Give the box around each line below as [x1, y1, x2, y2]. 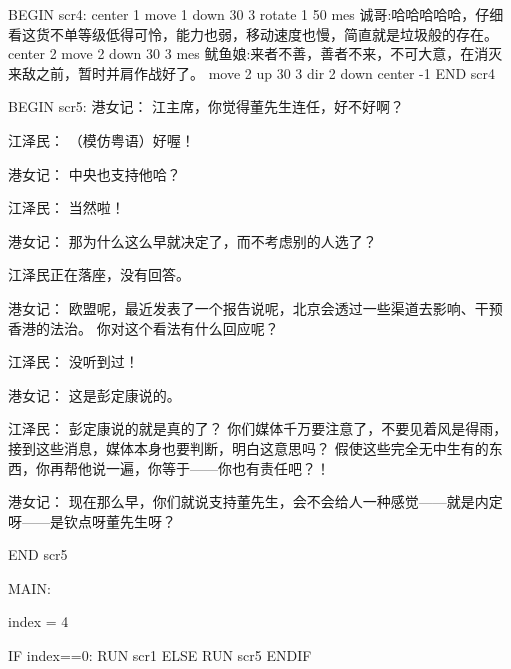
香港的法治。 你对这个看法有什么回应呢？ [8, 317, 279, 338]
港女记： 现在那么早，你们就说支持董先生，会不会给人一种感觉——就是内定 [8, 491, 503, 512]
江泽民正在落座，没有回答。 [8, 264, 190, 285]
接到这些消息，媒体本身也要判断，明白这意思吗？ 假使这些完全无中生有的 [8, 437, 489, 458]
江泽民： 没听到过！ [8, 351, 139, 372]
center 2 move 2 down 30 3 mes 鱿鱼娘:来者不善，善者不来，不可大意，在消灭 [8, 43, 503, 64]
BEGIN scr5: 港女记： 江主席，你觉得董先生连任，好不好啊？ [8, 96, 405, 117]
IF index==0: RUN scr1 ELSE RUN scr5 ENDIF [8, 645, 312, 666]
